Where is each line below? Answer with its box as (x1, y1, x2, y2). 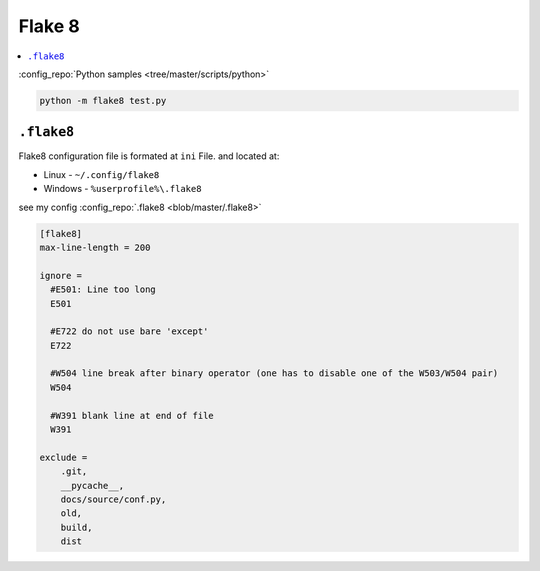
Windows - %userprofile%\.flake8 (43, 183, 202, 195)
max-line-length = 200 (39, 241, 151, 253)
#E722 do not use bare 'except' (50, 326, 209, 337)
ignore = (39, 270, 83, 281)
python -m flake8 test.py (39, 95, 167, 106)
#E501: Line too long (50, 284, 157, 295)
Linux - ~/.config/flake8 (43, 168, 160, 180)
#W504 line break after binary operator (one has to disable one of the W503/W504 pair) (50, 368, 499, 379)
